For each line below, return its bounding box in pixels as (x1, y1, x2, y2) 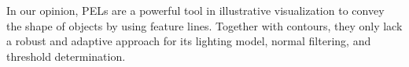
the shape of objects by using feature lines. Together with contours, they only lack (6, 17, 403, 33)
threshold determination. (6, 48, 126, 64)
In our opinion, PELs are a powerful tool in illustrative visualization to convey (6, 2, 385, 18)
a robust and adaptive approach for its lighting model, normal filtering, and (6, 33, 371, 49)
